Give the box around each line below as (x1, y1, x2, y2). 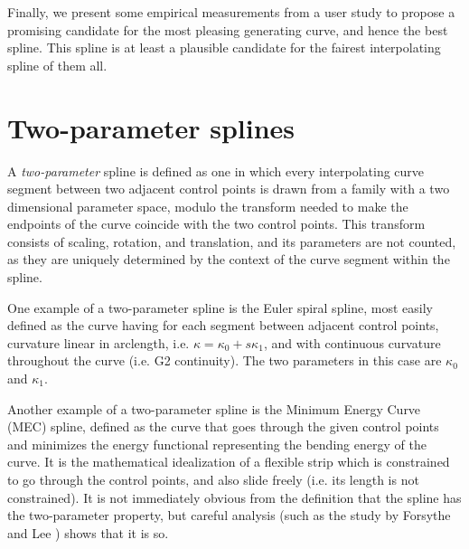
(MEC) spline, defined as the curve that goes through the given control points (7, 417, 439, 436)
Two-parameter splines (7, 109, 295, 146)
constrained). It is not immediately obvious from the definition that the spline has (7, 487, 462, 506)
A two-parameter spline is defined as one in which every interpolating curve (7, 161, 425, 180)
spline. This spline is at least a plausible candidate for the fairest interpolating (7, 38, 441, 57)
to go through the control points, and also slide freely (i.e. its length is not (7, 470, 419, 488)
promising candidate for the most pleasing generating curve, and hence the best (7, 20, 448, 39)
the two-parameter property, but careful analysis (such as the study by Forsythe (7, 506, 451, 525)
